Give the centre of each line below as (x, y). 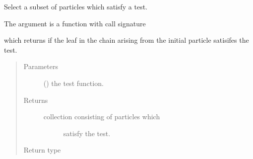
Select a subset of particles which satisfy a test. (76, 6)
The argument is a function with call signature (75, 23)
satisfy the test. (87, 133)
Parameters (41, 66)
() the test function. (73, 83)
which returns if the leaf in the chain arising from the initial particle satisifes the (126, 40)
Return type (42, 150)
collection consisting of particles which (102, 117)
